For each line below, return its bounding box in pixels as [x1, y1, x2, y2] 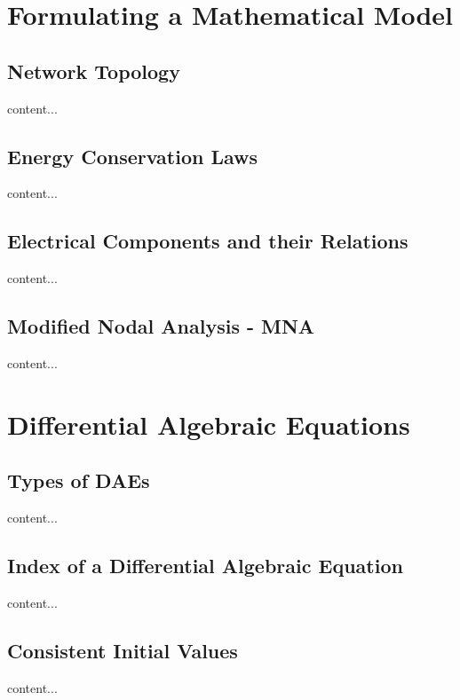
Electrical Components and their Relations [7, 227, 408, 255]
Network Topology [7, 57, 180, 84]
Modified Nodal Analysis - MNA [7, 312, 315, 340]
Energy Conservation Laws [7, 142, 258, 169]
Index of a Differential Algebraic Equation [7, 552, 403, 579]
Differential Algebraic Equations [7, 405, 410, 442]
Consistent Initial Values [7, 636, 238, 664]
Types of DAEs [7, 467, 150, 494]
